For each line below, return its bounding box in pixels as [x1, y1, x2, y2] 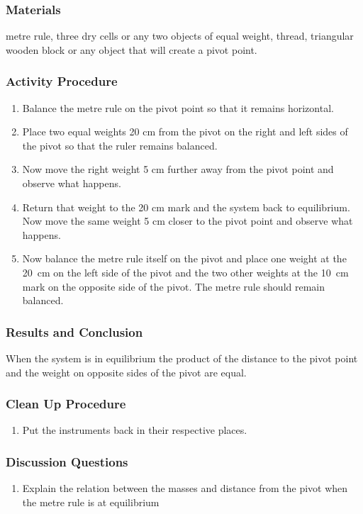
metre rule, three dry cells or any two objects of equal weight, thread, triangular [6, 28, 354, 43]
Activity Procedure [6, 72, 118, 90]
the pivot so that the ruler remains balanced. [22, 138, 218, 152]
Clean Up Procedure [6, 395, 126, 413]
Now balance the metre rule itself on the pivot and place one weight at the [22, 251, 347, 266]
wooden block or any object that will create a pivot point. [6, 42, 257, 57]
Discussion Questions [6, 452, 128, 470]
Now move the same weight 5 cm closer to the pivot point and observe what [22, 213, 353, 228]
